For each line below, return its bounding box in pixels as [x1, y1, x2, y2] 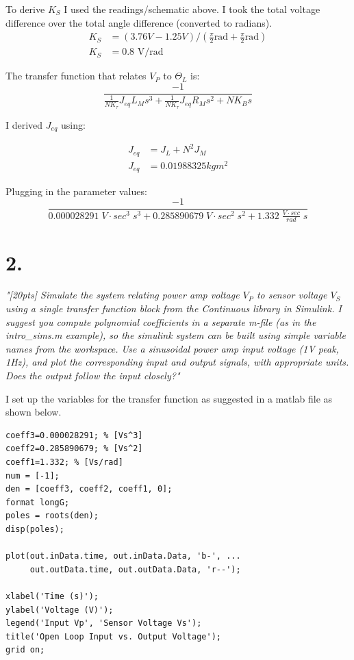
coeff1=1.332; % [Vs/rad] [5, 457, 123, 467]
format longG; [5, 497, 70, 507]
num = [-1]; [5, 470, 60, 481]
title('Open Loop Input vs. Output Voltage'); [5, 631, 221, 642]
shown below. [5, 405, 62, 419]
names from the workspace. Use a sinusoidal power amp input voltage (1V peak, [5, 341, 339, 355]
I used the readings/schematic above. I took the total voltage [64, 2, 320, 16]
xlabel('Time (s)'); [5, 591, 99, 601]
